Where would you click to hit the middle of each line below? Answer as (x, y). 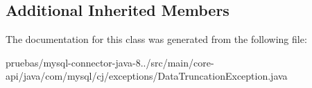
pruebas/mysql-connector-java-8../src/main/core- (110, 62)
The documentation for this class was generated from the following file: (156, 39)
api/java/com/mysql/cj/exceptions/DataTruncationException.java (147, 76)
